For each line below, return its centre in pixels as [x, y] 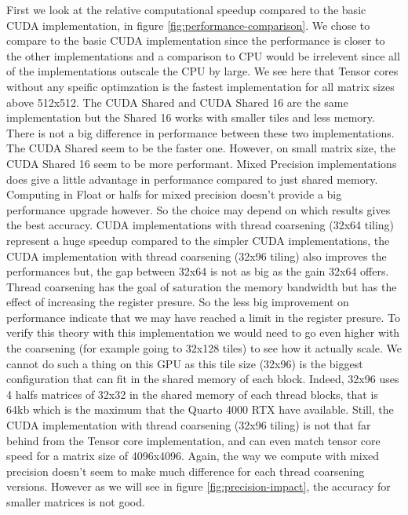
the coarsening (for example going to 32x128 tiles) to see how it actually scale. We [204, 348]
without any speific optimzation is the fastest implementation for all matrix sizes [200, 86]
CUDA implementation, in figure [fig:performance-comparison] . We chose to [188, 25]
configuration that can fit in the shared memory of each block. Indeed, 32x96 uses [203, 379]
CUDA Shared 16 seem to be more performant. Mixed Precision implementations [202, 163]
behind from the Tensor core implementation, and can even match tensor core [193, 440]
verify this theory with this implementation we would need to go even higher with [203, 332]
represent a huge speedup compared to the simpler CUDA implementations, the [198, 240]
